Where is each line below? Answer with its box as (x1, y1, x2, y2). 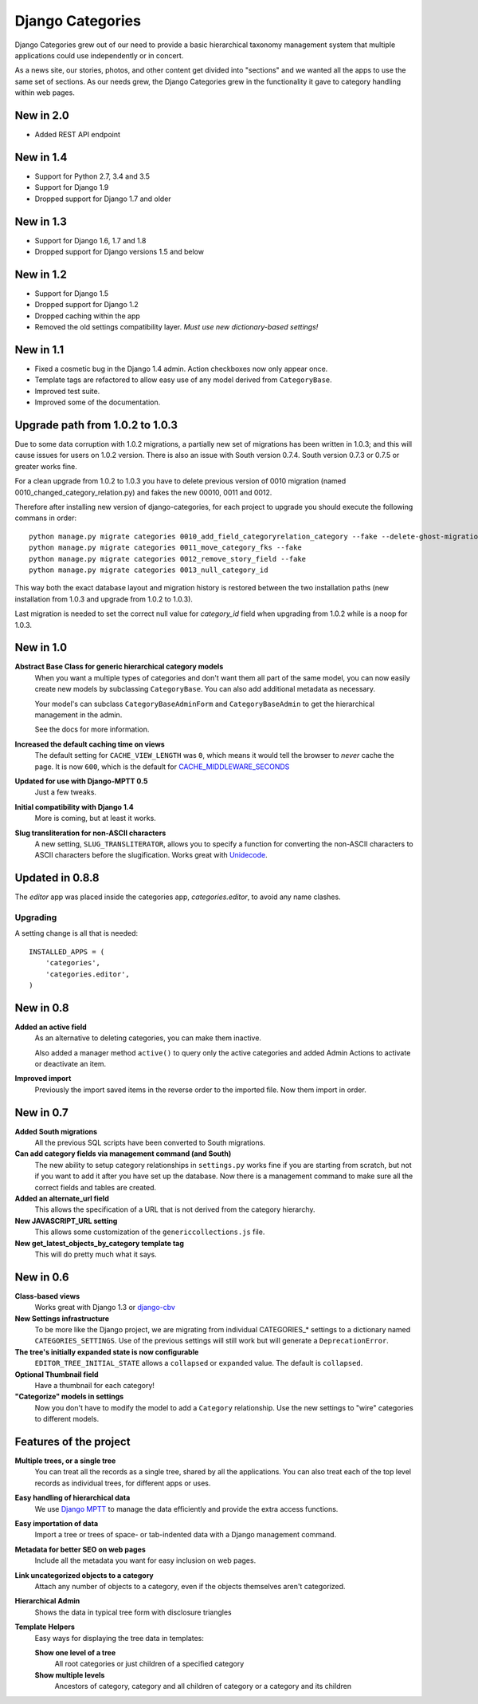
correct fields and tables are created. (34, 1182, 157, 1192)
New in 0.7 (14, 1106, 69, 1119)
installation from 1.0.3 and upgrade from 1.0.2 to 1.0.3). (14, 594, 193, 604)
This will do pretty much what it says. (34, 1249, 157, 1259)
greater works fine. (14, 461, 77, 471)
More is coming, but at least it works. (34, 814, 157, 823)
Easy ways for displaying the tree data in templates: (34, 1633, 205, 1643)
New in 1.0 (14, 641, 68, 654)
